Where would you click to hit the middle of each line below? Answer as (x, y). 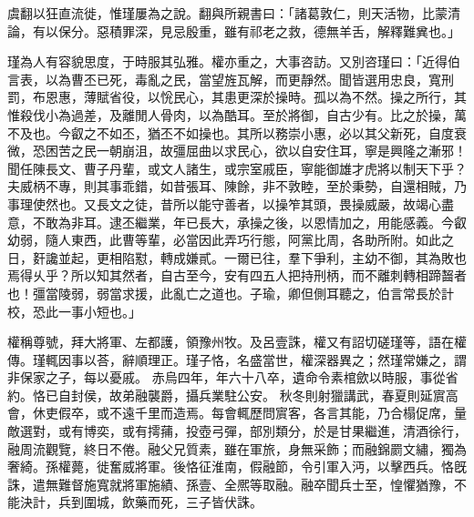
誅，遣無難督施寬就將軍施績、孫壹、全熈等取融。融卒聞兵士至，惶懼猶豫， (231, 484)
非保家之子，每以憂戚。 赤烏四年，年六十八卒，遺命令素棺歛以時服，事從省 (233, 377)
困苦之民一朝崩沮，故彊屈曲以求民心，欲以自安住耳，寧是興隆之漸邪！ (256, 151)
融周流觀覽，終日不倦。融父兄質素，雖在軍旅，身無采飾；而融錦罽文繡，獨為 (237, 448)
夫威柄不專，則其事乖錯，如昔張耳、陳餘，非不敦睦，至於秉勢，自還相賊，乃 (237, 186)
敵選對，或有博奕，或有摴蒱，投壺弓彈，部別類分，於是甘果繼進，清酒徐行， (237, 431)
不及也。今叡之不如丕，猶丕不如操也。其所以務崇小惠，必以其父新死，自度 (231, 132)
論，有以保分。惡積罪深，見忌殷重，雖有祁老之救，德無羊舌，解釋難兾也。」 (234, 30)
